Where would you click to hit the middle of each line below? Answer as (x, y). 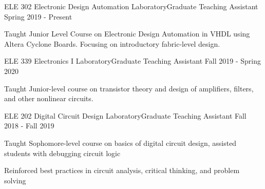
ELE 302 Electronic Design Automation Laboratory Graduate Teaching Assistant (131, 6)
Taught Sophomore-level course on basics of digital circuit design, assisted (120, 143)
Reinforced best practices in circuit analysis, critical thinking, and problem (122, 170)
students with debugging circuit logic (62, 153)
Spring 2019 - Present (38, 16)
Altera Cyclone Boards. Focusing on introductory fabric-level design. (112, 43)
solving (15, 180)
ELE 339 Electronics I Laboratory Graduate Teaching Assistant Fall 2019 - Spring (132, 61)
